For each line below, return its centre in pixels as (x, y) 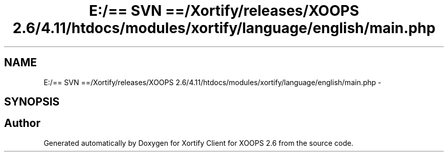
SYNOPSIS (32, 102)
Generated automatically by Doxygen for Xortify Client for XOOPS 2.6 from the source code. (198, 143)
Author (22, 123)
